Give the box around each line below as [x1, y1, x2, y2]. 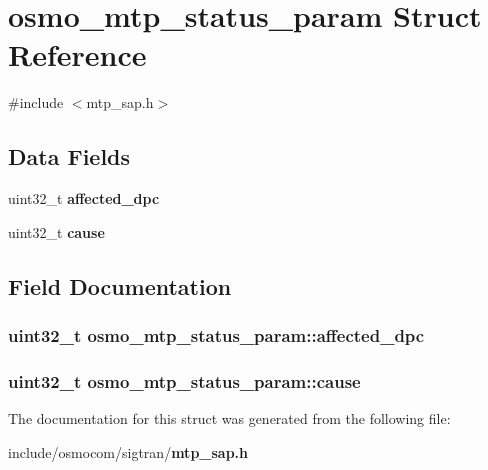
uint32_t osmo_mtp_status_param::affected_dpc [8, 323, 425, 347]
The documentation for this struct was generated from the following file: [8, 408, 451, 429]
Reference [8, 34, 147, 75]
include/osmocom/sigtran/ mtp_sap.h [8, 441, 249, 462]
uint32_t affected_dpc [8, 188, 160, 209]
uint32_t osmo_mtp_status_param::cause [8, 368, 361, 393]
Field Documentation [8, 270, 232, 301]
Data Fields [8, 141, 131, 172]
